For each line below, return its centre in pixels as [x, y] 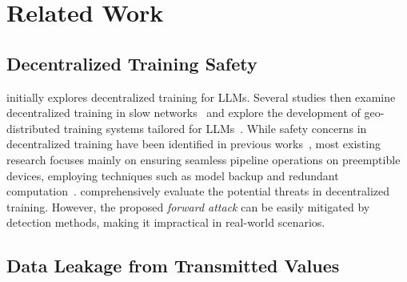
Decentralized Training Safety [132, 63]
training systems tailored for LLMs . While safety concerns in [215, 128]
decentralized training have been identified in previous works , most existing [194, 144]
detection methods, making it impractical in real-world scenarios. [166, 222]
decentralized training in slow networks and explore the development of [184, 113]
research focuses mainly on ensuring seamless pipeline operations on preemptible [203, 159]
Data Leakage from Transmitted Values [173, 266]
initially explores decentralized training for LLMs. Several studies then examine [201, 97]
